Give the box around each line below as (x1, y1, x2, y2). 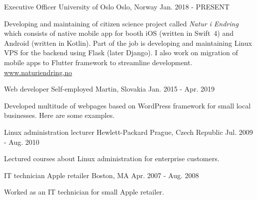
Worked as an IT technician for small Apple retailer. (4, 187, 164, 197)
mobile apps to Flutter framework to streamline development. (4, 57, 193, 67)
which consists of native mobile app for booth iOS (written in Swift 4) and (4, 28, 234, 38)
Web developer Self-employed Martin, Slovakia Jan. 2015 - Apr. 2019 (4, 84, 215, 94)
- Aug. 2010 (4, 136, 39, 147)
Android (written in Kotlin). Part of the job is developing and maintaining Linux (4, 37, 252, 48)
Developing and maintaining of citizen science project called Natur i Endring (4, 18, 239, 28)
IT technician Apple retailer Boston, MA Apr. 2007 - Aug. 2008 (4, 170, 199, 180)
